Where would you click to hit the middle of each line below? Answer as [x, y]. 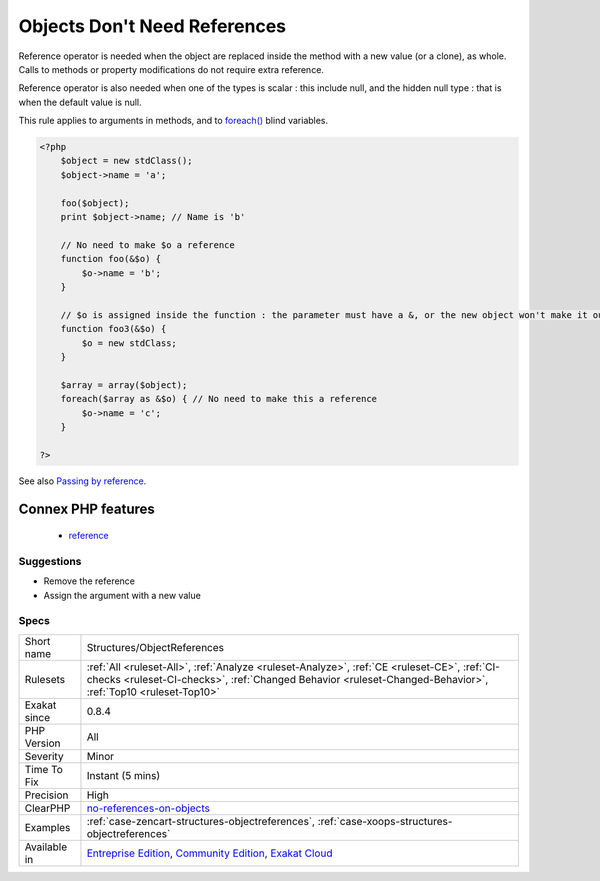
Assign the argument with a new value [122, 595]
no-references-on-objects [148, 808]
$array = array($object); [124, 384]
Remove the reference [89, 581]
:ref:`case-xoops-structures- [385, 821]
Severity [44, 756]
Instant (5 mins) [123, 775]
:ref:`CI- [481, 667]
